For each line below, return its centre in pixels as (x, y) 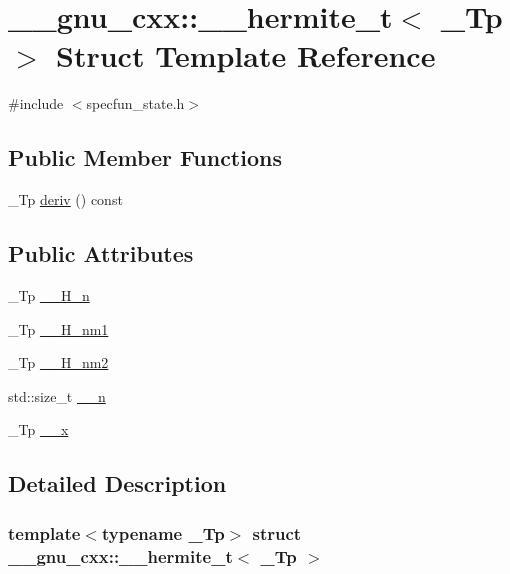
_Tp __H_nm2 (58, 362)
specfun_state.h (135, 103)
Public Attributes (101, 253)
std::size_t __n (57, 395)
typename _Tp (163, 532)
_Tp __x (38, 429)
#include (36, 103)
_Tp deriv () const (65, 199)
